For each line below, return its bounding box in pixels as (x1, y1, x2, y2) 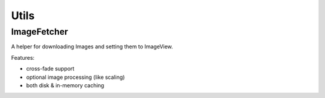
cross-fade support (26, 65, 75, 72)
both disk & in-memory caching (26, 81, 105, 89)
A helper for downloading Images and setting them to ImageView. (11, 43, 173, 50)
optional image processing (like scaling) (26, 73, 125, 81)
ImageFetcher (11, 26, 69, 37)
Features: (11, 54, 35, 61)
